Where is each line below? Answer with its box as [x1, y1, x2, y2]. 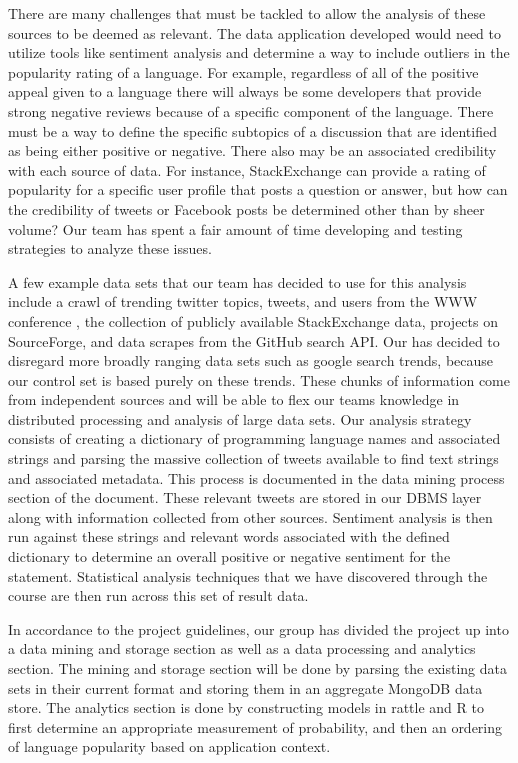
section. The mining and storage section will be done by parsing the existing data [8, 658, 508, 678]
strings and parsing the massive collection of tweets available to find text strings [8, 448, 499, 469]
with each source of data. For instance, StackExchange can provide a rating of [8, 159, 486, 180]
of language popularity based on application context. [8, 736, 331, 757]
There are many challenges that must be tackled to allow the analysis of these [8, 3, 486, 23]
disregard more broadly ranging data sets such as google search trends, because [8, 350, 494, 371]
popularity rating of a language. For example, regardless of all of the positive [8, 61, 479, 82]
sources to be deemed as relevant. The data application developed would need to [8, 22, 501, 43]
